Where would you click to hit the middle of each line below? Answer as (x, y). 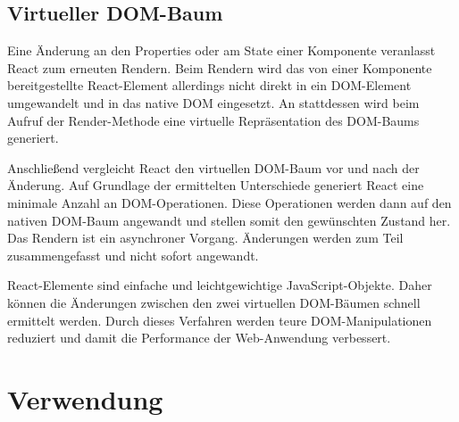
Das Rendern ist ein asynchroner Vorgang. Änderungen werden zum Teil (205, 238)
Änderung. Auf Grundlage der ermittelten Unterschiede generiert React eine (216, 185)
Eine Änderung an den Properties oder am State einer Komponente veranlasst (221, 50)
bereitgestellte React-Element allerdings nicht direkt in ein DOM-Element (209, 85)
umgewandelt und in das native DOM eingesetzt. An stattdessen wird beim (213, 102)
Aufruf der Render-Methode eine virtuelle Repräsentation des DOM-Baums (213, 120)
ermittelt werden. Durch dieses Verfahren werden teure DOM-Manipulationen (220, 320)
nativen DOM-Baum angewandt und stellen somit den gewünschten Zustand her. (229, 220)
